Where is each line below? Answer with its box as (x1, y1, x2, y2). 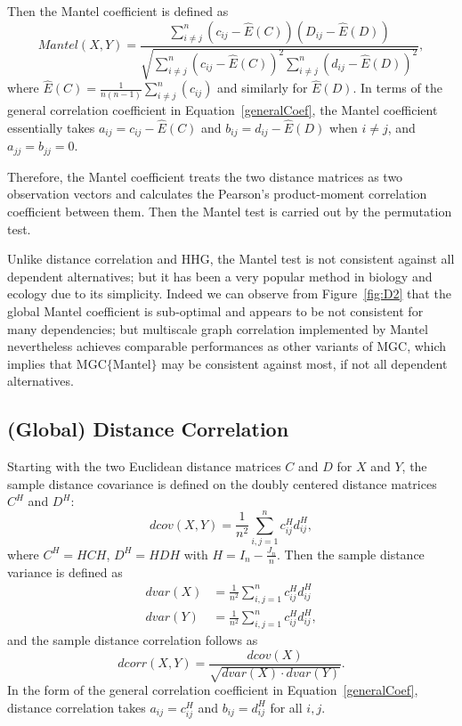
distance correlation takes (7, 697, 146, 716)
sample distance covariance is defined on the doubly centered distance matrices (7, 474, 437, 493)
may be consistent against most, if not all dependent (161, 354, 448, 372)
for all (270, 697, 303, 716)
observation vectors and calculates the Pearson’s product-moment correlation (7, 184, 427, 203)
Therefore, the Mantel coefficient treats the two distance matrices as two (7, 167, 403, 185)
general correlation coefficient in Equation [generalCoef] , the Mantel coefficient (7, 101, 438, 119)
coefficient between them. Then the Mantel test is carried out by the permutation (7, 201, 452, 220)
